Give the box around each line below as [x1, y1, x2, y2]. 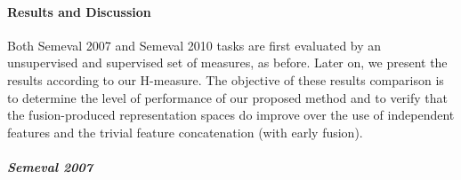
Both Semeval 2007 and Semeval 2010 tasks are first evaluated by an [7, 35, 382, 54]
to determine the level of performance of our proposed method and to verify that [7, 88, 448, 106]
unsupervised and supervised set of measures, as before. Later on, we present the [7, 53, 448, 72]
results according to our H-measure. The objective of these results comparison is [7, 70, 444, 89]
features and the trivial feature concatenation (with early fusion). [7, 122, 363, 141]
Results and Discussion [7, 2, 151, 20]
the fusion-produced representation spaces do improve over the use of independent [7, 106, 455, 124]
